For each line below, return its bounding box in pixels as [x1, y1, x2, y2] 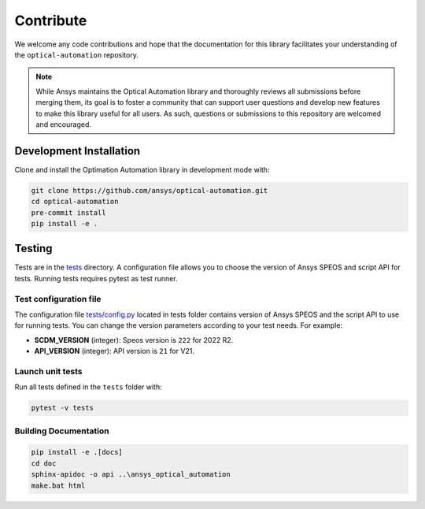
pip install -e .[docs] [31, 448, 124, 457]
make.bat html [31, 481, 86, 490]
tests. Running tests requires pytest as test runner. [14, 273, 178, 283]
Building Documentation [14, 425, 109, 437]
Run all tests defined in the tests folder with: [14, 382, 162, 392]
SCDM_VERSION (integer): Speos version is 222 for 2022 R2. [34, 335, 234, 344]
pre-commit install [31, 208, 106, 217]
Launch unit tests [14, 366, 83, 377]
